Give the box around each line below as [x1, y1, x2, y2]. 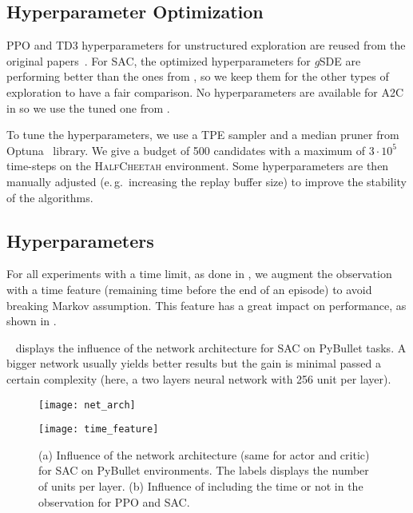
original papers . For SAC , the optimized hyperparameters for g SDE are [6, 52, 361, 69]
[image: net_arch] [38, 399, 136, 411]
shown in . [6, 312, 57, 329]
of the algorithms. [6, 189, 93, 205]
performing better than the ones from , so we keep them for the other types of [6, 68, 389, 85]
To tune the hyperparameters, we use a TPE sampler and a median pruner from [6, 126, 399, 143]
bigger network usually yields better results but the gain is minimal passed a [6, 355, 381, 372]
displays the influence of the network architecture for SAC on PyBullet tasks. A [15, 339, 407, 356]
